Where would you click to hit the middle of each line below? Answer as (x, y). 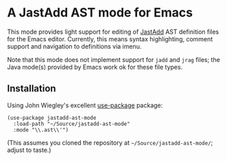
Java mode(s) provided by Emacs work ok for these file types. (95, 67)
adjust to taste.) (29, 150)
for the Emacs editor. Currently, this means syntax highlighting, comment (110, 39)
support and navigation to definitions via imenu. (74, 46)
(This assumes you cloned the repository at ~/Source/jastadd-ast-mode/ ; (110, 142)
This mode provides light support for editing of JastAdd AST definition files (113, 32)
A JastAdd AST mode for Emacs (100, 13)
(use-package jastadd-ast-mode (52, 118)
